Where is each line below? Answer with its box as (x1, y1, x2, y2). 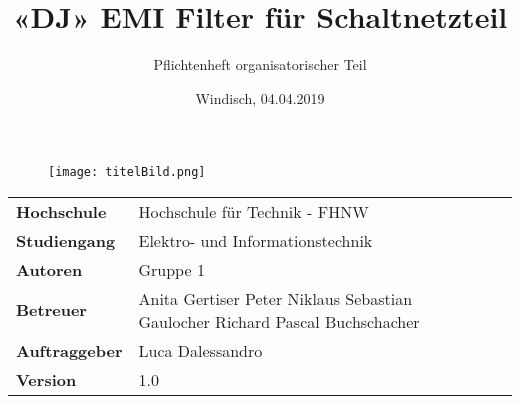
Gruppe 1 (138, 257, 205, 281)
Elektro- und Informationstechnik (138, 228, 373, 252)
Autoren (16, 257, 83, 281)
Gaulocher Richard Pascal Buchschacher (138, 309, 420, 333)
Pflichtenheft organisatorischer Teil (153, 54, 367, 75)
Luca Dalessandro (138, 338, 263, 362)
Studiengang (16, 228, 116, 252)
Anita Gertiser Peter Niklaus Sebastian (138, 286, 413, 310)
